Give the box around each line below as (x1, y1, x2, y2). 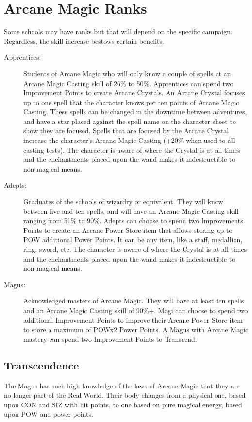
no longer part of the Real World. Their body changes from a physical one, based (4, 390, 246, 400)
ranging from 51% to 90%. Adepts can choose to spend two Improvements (23, 215, 243, 226)
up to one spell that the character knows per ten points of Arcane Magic (23, 97, 239, 107)
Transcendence (4, 357, 79, 372)
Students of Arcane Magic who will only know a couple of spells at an (23, 68, 231, 78)
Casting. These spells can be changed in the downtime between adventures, (23, 106, 247, 117)
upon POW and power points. (4, 409, 93, 419)
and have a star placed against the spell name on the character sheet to (23, 116, 236, 126)
